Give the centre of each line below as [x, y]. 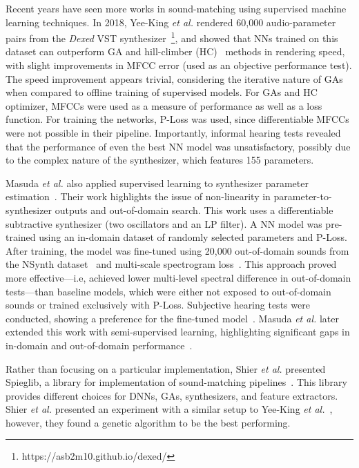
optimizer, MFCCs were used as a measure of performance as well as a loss [164, 105]
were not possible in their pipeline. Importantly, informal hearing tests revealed [173, 133]
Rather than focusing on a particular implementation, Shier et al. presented [166, 368]
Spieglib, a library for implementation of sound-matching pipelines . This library [176, 382]
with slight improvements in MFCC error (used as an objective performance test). [179, 65]
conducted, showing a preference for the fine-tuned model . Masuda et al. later [172, 318]
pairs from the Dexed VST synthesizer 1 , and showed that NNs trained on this [172, 37]
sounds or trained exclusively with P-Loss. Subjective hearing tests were [158, 305]
